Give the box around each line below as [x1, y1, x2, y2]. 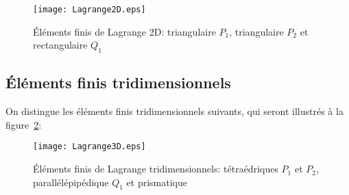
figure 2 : [5, 117, 42, 131]
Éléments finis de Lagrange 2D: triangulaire [33, 24, 216, 38]
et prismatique [126, 174, 188, 189]
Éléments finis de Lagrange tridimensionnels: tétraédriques [33, 161, 278, 176]
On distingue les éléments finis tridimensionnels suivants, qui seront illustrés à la [5, 104, 344, 118]
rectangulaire [33, 38, 88, 52]
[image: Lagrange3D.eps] [33, 142, 146, 152]
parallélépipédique [33, 174, 109, 189]
